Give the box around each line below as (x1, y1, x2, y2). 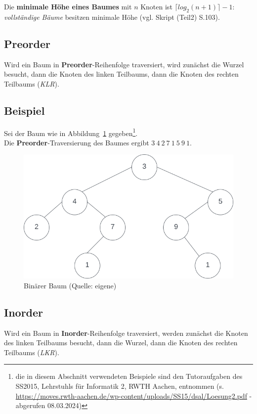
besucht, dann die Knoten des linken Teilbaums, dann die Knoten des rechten (4, 69, 239, 79)
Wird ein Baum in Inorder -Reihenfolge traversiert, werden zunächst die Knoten (4, 327, 248, 338)
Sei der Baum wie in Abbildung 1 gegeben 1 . (4, 126, 138, 138)
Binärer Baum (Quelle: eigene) (24, 280, 117, 290)
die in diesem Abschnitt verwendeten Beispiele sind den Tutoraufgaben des (15, 371, 243, 381)
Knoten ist (140, 1, 172, 11)
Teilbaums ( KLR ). (4, 78, 59, 89)
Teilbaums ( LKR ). (4, 347, 59, 357)
